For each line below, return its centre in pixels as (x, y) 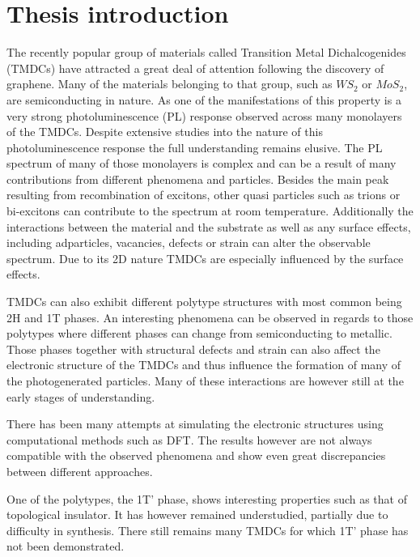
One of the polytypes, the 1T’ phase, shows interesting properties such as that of (207, 498)
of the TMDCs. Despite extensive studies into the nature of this (165, 132)
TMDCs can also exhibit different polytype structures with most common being (204, 302)
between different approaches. (80, 471)
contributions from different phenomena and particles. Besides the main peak (198, 179)
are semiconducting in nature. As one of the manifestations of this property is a (204, 99)
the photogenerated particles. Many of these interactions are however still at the (205, 381)
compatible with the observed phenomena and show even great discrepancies (196, 455)
